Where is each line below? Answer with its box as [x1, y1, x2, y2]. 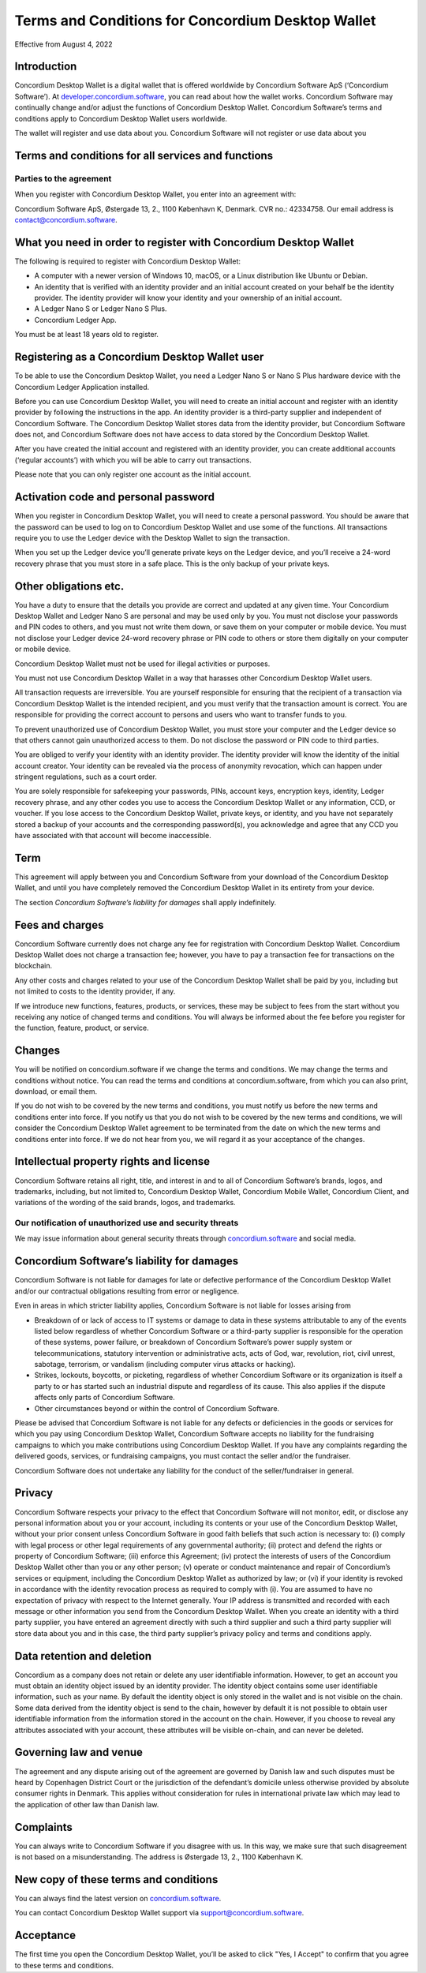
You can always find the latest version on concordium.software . [14, 1893, 222, 1903]
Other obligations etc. [14, 579, 125, 593]
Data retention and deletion [14, 1649, 151, 1663]
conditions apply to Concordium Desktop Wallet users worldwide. [14, 114, 228, 123]
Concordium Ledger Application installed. [14, 382, 150, 391]
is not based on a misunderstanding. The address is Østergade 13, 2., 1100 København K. [14, 1852, 304, 1862]
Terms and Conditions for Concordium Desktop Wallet [14, 12, 376, 29]
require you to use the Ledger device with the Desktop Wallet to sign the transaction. [14, 533, 290, 542]
